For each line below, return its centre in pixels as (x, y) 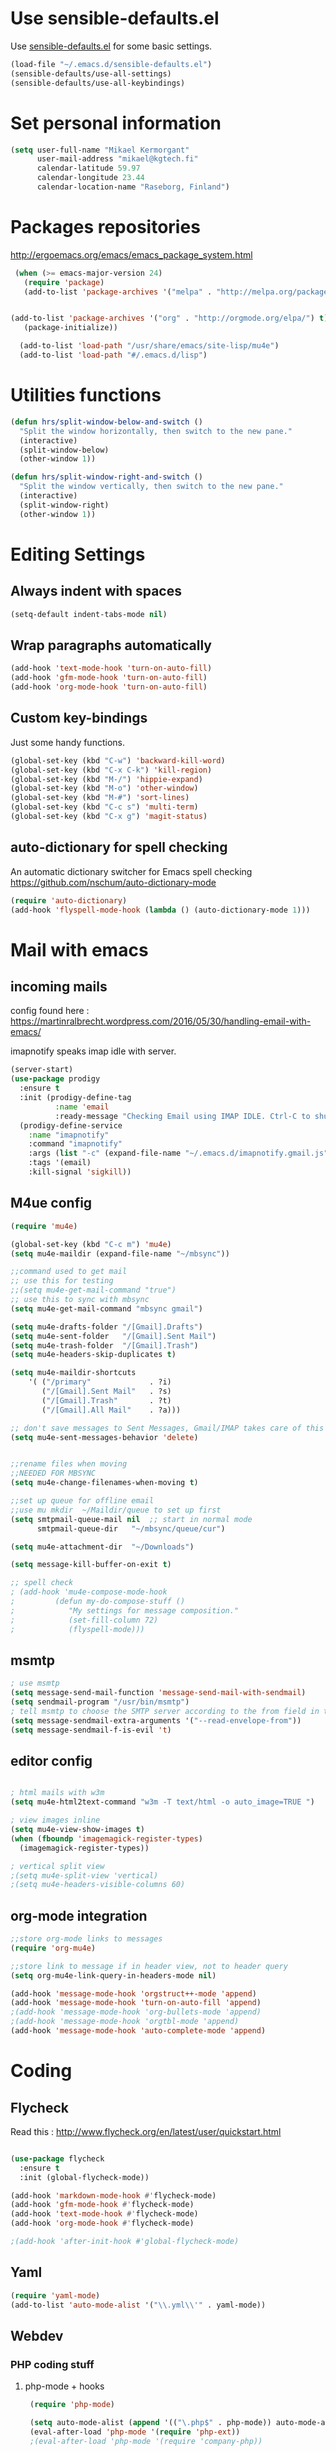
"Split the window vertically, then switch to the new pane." (151, 487)
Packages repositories (105, 227)
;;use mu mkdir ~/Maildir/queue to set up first (116, 1510)
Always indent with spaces (96, 591)
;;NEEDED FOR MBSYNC (53, 1473)
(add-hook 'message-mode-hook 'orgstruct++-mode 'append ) (133, 1993)
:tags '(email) (60, 1163)
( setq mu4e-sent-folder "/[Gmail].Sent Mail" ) (113, 1336)
